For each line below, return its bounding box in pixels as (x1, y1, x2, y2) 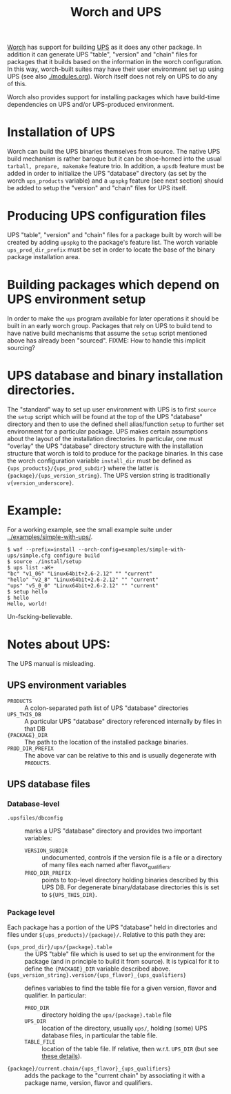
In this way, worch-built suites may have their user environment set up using (7, 65, 224, 73)
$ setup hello (7, 588, 48, 595)
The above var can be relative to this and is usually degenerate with (24, 751, 217, 759)
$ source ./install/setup (7, 558, 81, 565)
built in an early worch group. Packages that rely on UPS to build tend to (7, 322, 212, 330)
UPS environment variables (7, 680, 127, 691)
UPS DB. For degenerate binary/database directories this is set (41, 883, 219, 891)
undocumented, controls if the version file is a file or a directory (41, 853, 223, 862)
